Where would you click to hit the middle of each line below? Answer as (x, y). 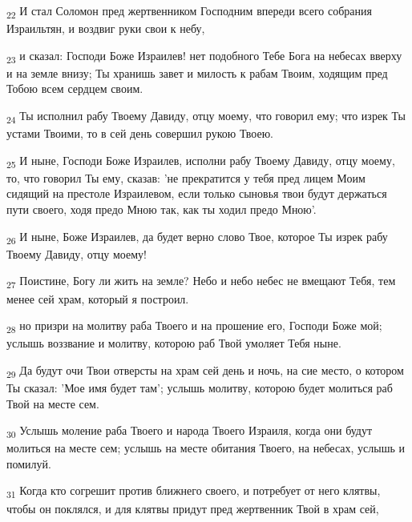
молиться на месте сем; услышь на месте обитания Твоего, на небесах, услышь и (206, 448)
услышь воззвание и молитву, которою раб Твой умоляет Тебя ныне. (174, 343)
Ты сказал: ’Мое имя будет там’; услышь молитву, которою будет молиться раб (200, 387)
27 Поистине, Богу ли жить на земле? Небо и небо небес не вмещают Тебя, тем (201, 282)
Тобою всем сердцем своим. (75, 88)
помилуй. (29, 463)
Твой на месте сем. (53, 403)
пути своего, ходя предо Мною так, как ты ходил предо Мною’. (162, 209)
